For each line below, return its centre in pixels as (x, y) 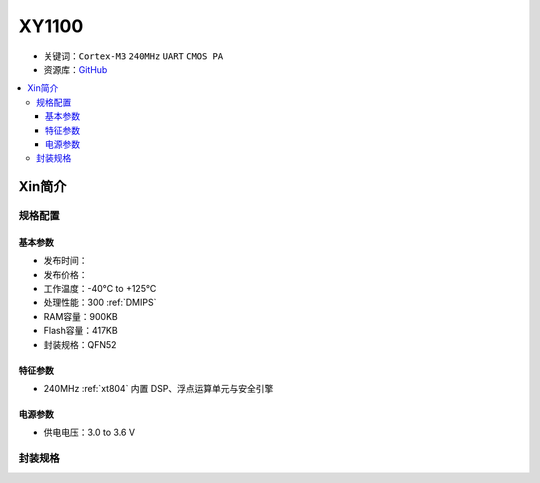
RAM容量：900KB (81, 316)
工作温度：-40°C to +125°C (100, 289)
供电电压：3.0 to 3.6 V (89, 432)
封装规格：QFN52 (80, 344)
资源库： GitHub (75, 69)
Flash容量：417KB (81, 331)
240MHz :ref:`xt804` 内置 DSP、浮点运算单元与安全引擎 (158, 388)
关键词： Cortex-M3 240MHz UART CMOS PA (133, 56)
